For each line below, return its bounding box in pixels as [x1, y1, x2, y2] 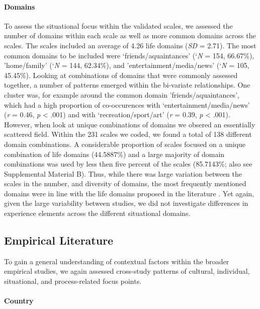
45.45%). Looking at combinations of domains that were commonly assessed [4, 69, 238, 80]
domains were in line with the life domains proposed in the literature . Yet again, [4, 188, 254, 198]
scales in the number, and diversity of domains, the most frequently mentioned [4, 178, 246, 189]
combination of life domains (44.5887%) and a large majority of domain [4, 148, 225, 159]
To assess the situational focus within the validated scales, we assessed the [4, 20, 233, 31]
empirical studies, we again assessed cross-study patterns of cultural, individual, [4, 266, 250, 276]
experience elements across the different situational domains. [4, 208, 191, 218]
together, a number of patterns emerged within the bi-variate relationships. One [4, 80, 250, 90]
